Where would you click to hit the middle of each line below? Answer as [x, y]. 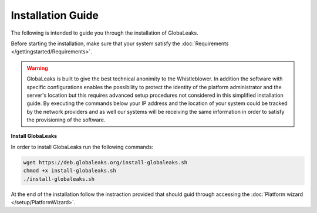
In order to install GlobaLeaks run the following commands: [82, 147]
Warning [37, 68]
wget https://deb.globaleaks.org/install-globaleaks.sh [105, 162]
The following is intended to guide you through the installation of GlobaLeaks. [105, 33]
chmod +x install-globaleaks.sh [70, 171]
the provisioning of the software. [66, 120]
